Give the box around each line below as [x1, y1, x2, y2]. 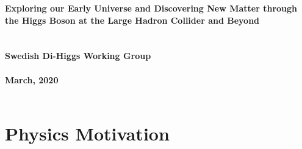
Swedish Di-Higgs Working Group [5, 49, 151, 62]
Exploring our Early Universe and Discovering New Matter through [5, 2, 298, 14]
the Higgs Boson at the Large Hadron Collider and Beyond [5, 13, 260, 26]
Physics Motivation [5, 120, 170, 145]
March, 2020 [5, 73, 59, 86]
